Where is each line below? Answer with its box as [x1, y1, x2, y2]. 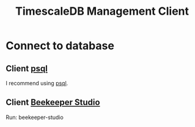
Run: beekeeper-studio [6, 114, 64, 121]
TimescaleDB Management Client [15, 4, 189, 18]
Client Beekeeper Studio [6, 97, 100, 108]
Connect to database [6, 39, 114, 53]
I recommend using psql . [6, 80, 68, 87]
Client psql [6, 63, 48, 74]
